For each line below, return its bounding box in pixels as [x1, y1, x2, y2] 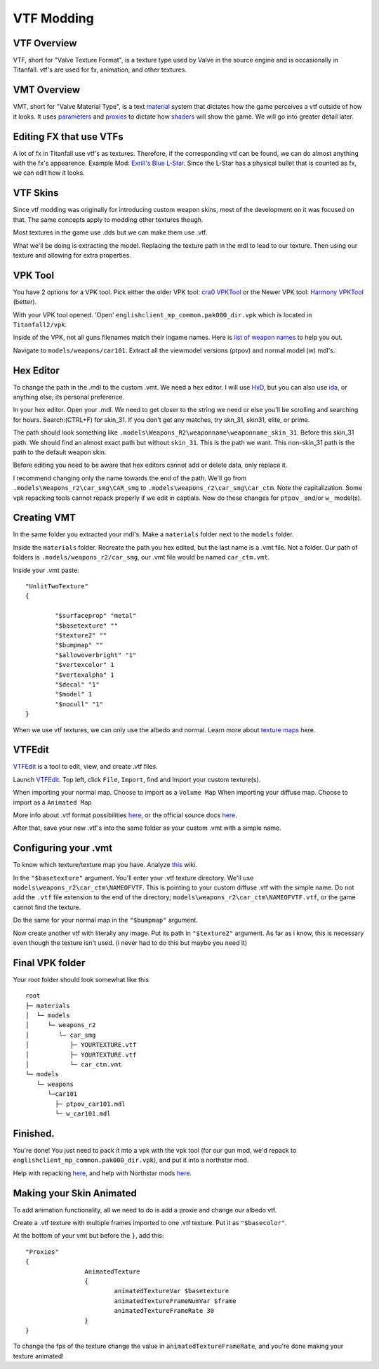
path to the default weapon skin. [13, 448, 107, 456]
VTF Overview [13, 37, 77, 49]
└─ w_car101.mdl [55, 1110, 111, 1118]
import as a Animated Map [13, 798, 92, 807]
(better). [13, 298, 37, 306]
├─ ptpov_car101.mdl [55, 1099, 126, 1108]
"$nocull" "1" [55, 700, 104, 708]
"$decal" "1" [55, 680, 100, 688]
